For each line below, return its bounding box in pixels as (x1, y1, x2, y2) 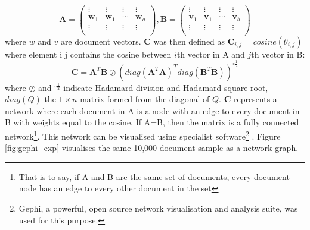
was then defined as (153, 34, 225, 47)
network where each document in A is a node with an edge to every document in (5, 104, 300, 116)
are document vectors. (60, 34, 141, 47)
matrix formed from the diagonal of (80, 93, 210, 105)
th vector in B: (251, 48, 305, 60)
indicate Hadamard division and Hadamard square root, (63, 81, 268, 93)
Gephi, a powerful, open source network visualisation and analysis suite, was (18, 202, 298, 215)
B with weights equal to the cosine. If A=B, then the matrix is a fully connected (5, 116, 299, 128)
